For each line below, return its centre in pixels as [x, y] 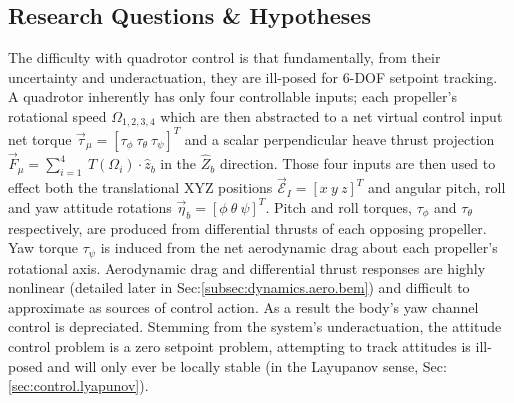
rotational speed [57, 115]
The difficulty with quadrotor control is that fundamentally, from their [224, 57]
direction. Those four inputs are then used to [357, 163]
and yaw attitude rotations [90, 206]
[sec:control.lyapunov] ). [78, 385]
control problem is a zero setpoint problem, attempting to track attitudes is [239, 345]
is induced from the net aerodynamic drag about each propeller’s [299, 247]
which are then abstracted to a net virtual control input [331, 115]
